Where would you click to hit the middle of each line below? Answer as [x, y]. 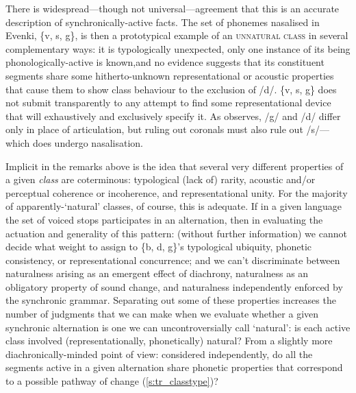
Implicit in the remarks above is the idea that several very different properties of [175, 166]
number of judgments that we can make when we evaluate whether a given [162, 314]
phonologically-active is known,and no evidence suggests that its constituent [165, 62]
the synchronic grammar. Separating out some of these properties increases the [171, 300]
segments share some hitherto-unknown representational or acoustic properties [170, 75]
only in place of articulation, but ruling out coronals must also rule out [154, 129]
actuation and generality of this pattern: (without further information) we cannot [176, 233]
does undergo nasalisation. [88, 142]
